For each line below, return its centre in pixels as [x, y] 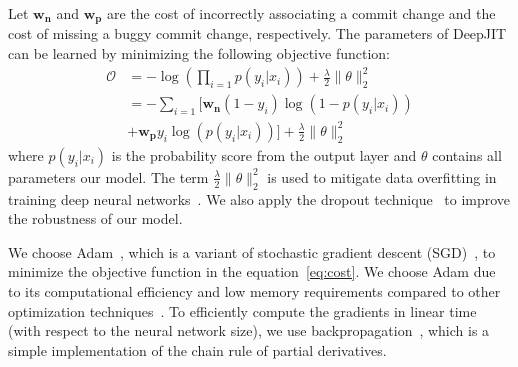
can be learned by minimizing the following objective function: [199, 53]
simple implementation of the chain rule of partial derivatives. [197, 349]
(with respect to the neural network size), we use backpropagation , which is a [249, 330]
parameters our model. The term [108, 176]
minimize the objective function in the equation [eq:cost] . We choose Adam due [252, 271]
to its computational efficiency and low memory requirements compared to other [254, 290]
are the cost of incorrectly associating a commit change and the [301, 13]
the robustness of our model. [95, 218]
